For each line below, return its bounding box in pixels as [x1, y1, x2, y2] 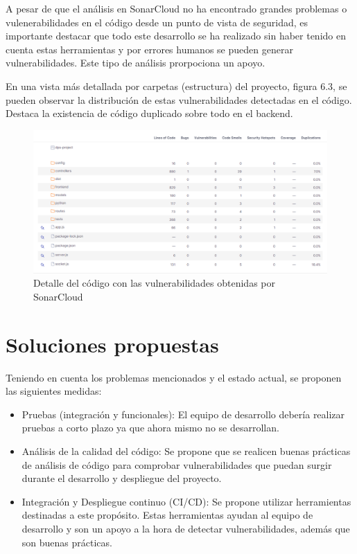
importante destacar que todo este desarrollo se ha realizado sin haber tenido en [6, 28, 346, 43]
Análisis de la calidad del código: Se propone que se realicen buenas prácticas [21, 444, 351, 458]
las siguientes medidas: [6, 384, 102, 398]
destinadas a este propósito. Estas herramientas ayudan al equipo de [21, 508, 313, 522]
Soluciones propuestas [6, 330, 219, 358]
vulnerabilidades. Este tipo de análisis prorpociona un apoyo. [6, 55, 265, 70]
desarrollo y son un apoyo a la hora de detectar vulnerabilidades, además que [21, 521, 350, 536]
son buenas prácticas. [21, 535, 112, 549]
